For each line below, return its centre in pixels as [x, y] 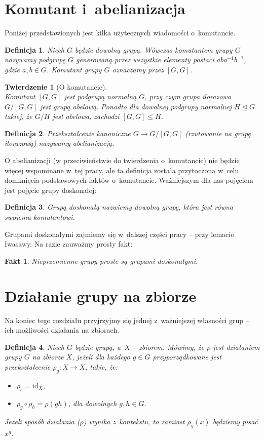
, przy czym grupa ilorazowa [188, 96]
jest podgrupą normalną [100, 96]
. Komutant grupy [74, 69]
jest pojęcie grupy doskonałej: [51, 190]
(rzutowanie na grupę [218, 133]
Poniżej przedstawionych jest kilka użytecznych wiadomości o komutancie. [120, 33]
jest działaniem [236, 347]
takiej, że [18, 116]
